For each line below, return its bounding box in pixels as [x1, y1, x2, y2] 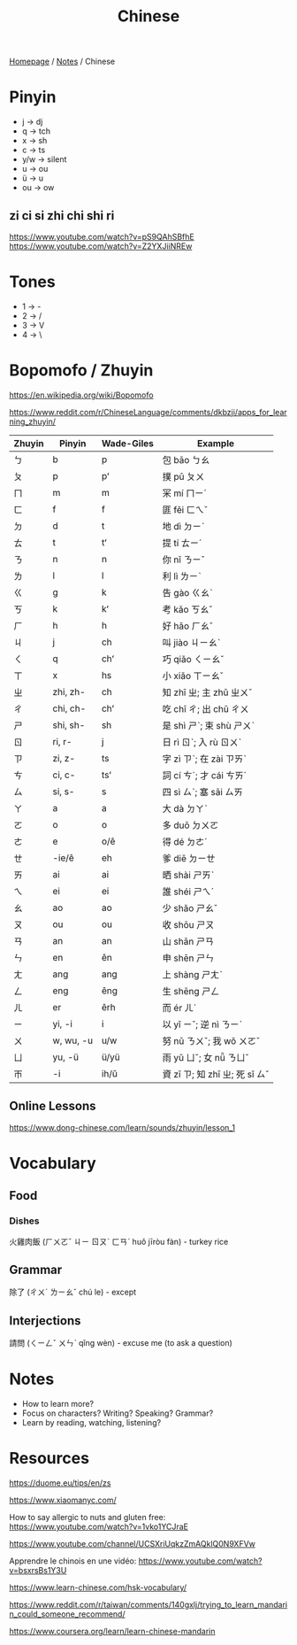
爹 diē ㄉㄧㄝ [162, 852, 216, 864]
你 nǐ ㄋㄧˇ [162, 553, 205, 566]
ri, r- [52, 735, 72, 747]
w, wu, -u [52, 1034, 94, 1046]
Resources [9, 1448, 90, 1469]
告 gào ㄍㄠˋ [162, 586, 213, 599]
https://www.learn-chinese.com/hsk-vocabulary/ [9, 1582, 187, 1593]
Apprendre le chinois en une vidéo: [9, 1556, 137, 1566]
